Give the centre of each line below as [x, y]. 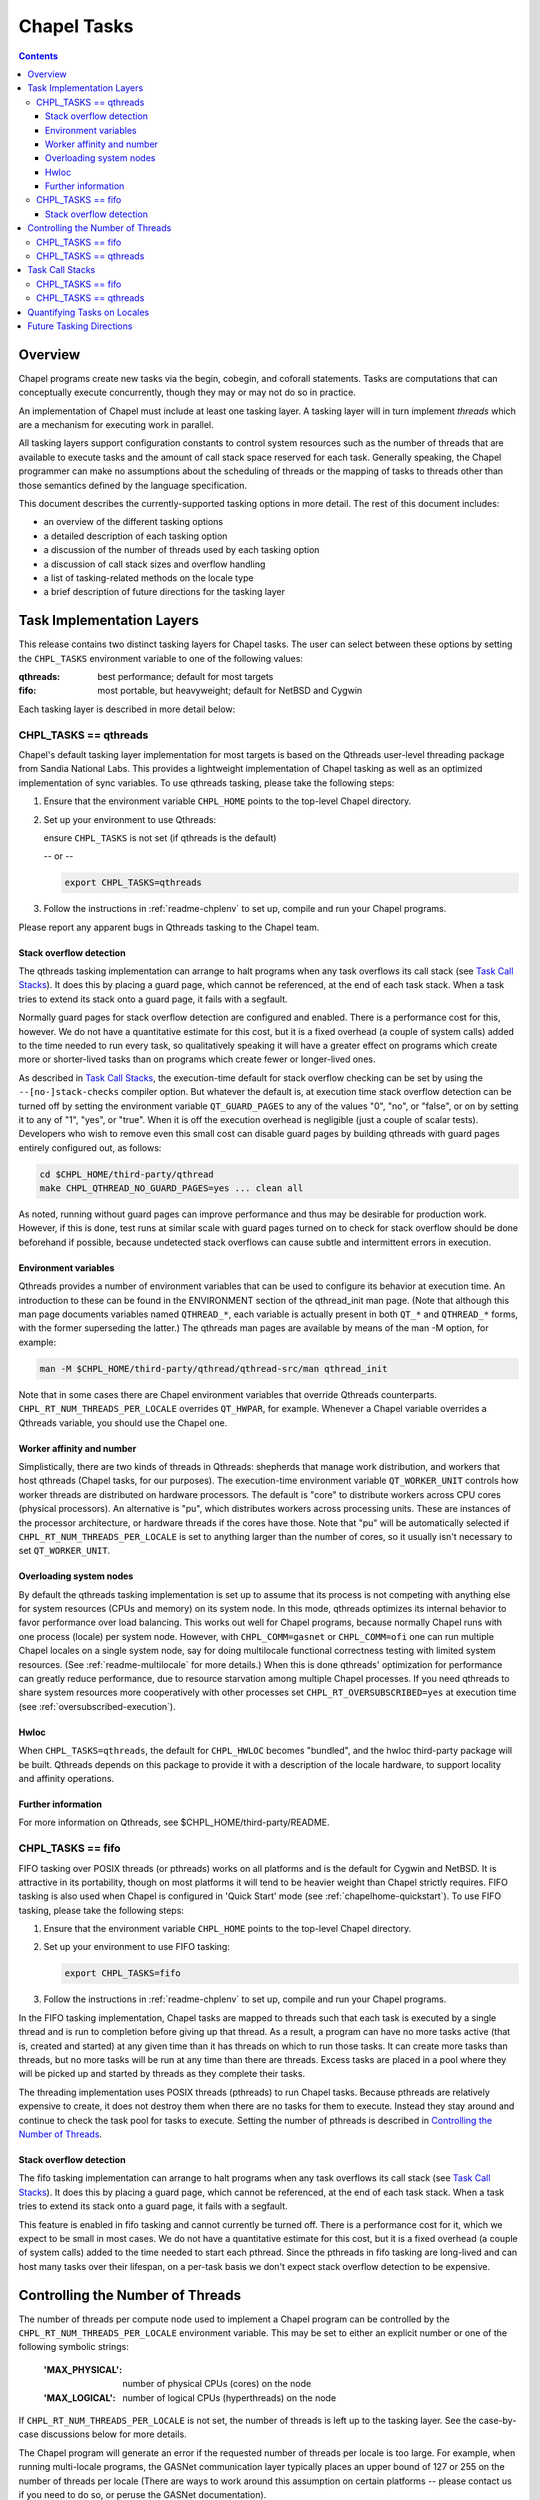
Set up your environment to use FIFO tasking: [136, 1947]
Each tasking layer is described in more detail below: [127, 709]
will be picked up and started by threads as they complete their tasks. [161, 2074]
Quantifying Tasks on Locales [88, 312]
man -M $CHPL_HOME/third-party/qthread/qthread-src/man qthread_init [213, 1368]
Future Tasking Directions [80, 326]
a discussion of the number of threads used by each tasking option [181, 550]
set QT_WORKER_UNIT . [64, 1551]
